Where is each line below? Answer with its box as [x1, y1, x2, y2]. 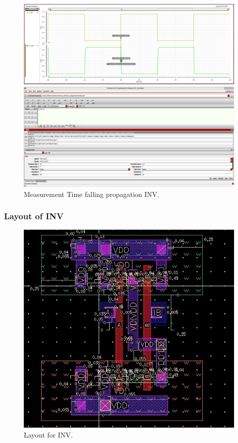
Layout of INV [4, 210, 64, 222]
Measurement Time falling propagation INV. [24, 189, 160, 199]
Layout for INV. [24, 429, 73, 440]
